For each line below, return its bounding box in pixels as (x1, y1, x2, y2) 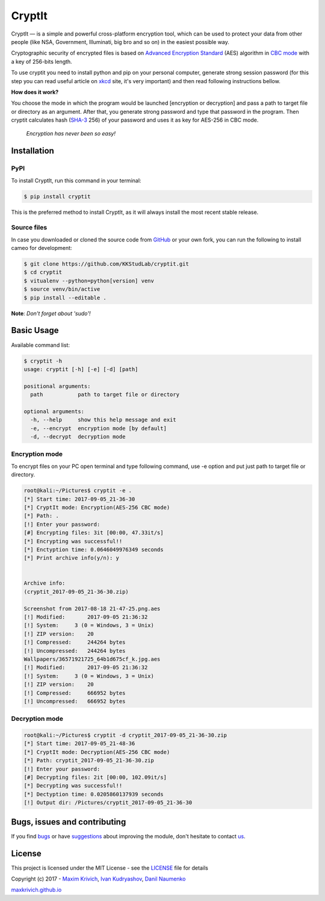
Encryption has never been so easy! (26, 130, 116, 137)
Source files (11, 223, 48, 232)
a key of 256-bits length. (11, 58, 72, 65)
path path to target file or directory (30, 391, 180, 398)
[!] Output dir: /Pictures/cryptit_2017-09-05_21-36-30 (23, 799, 193, 806)
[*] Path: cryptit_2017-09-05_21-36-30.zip (23, 757, 155, 764)
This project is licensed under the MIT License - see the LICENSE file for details (11, 864, 209, 871)
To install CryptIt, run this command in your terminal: (11, 176, 141, 184)
